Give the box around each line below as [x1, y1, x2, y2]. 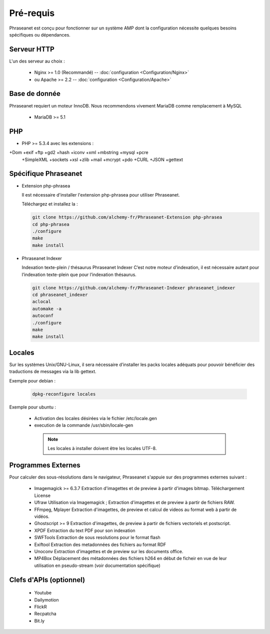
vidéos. [34, 513, 49, 519]
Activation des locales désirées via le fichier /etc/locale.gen [34, 415, 157, 421]
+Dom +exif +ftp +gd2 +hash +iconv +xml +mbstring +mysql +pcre [9, 149, 148, 155]
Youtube [34, 590, 52, 596]
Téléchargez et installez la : [21, 201, 78, 207]
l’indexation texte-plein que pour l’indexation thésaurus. [21, 271, 137, 277]
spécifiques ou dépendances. [9, 31, 71, 37]
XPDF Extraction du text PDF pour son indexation [34, 527, 135, 533]
